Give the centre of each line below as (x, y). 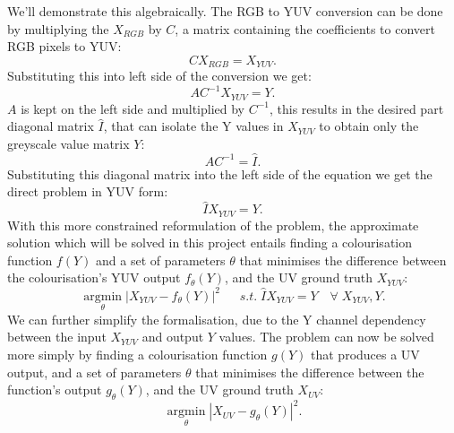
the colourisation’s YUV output (94, 277)
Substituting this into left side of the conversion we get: (159, 76)
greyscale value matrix (69, 143)
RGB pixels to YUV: (64, 46)
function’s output (55, 390)
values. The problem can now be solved (326, 337)
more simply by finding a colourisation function (137, 354)
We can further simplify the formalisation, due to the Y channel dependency (217, 319)
